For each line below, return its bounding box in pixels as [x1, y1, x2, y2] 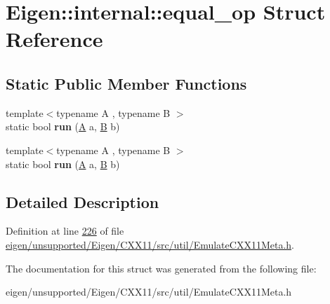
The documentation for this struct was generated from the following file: [6, 261, 317, 275]
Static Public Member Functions [6, 72, 247, 94]
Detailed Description [6, 191, 159, 212]
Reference [6, 25, 103, 53]
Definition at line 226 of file [6, 223, 124, 238]
